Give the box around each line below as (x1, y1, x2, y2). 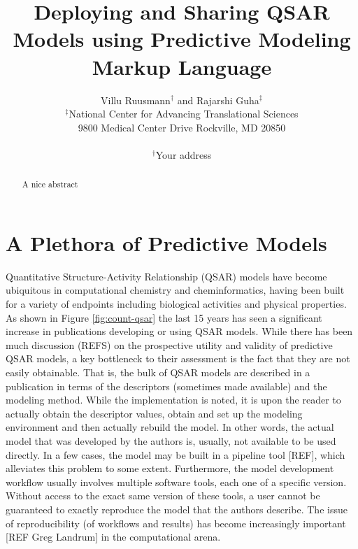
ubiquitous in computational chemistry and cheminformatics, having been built (6, 283, 345, 297)
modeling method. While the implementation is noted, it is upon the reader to (6, 392, 341, 407)
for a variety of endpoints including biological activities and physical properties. (6, 297, 347, 311)
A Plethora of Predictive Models (6, 228, 327, 257)
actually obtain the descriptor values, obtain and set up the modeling (6, 406, 303, 420)
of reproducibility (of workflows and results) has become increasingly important (6, 515, 346, 530)
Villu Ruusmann (101, 92, 171, 107)
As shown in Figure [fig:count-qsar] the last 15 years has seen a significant (6, 310, 322, 325)
